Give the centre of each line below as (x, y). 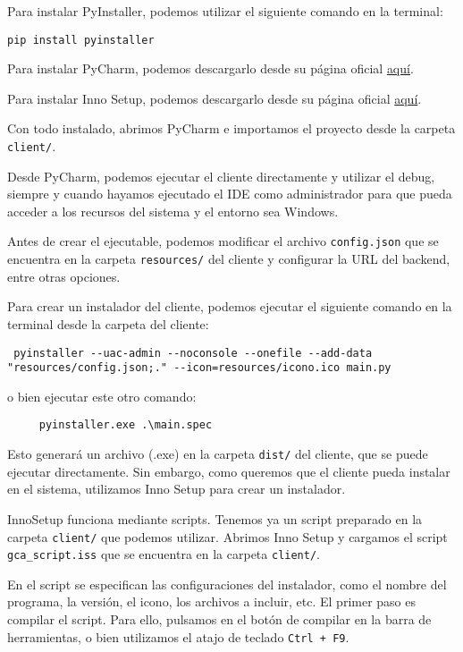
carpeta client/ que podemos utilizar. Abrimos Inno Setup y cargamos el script (227, 536)
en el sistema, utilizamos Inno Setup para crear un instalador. (177, 489)
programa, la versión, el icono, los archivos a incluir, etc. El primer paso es (212, 601)
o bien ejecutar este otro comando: (102, 396)
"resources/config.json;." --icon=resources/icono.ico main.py (199, 368)
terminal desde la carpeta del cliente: (108, 323)
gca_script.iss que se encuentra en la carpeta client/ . (164, 554)
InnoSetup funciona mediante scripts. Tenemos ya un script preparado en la (215, 518)
